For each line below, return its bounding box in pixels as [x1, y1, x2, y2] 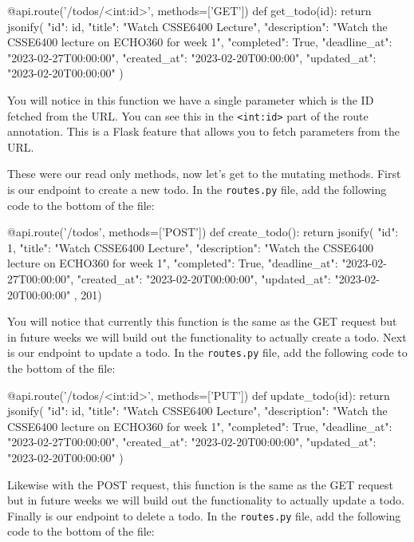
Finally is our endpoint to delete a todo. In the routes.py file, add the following [7, 507, 401, 524]
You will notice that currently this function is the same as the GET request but [7, 313, 397, 330]
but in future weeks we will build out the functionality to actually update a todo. [7, 492, 404, 508]
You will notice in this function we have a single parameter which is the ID [7, 91, 374, 108]
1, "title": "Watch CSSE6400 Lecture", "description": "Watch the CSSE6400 [7, 239, 373, 255]
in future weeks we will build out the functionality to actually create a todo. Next [7, 328, 407, 345]
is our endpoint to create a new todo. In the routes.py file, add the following [7, 181, 387, 197]
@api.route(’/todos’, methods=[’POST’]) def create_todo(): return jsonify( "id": [7, 224, 399, 240]
